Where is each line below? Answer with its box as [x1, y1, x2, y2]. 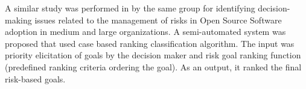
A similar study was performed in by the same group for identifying [5, 2, 255, 14]
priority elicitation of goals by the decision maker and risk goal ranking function [5, 49, 301, 61]
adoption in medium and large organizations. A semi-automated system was [5, 25, 286, 38]
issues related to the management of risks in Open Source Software [34, 13, 282, 26]
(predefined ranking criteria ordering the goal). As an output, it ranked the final [5, 60, 302, 73]
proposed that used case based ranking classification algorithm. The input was [5, 37, 295, 49]
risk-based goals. [5, 72, 66, 85]
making [5, 13, 32, 26]
